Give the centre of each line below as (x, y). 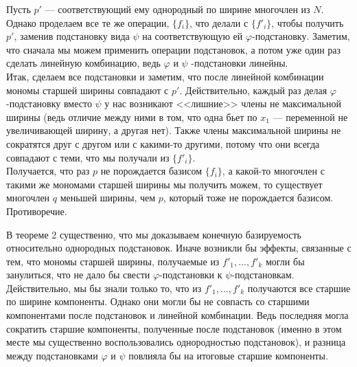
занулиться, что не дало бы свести (78, 275)
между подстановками (52, 355)
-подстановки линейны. (240, 63)
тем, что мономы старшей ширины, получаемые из (113, 261)
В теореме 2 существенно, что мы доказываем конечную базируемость (154, 234)
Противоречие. (37, 211)
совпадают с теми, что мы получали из (88, 157)
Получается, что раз (48, 171)
